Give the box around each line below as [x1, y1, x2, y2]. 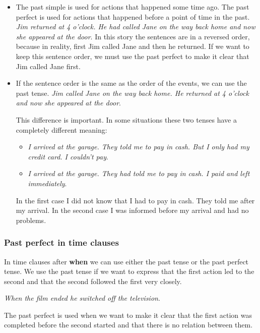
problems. [16, 214, 46, 225]
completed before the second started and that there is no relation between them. [4, 319, 253, 330]
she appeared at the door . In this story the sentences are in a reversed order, [16, 31, 250, 41]
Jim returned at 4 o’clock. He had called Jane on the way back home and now [16, 21, 255, 32]
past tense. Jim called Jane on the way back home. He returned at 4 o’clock [16, 87, 249, 98]
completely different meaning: [16, 124, 107, 135]
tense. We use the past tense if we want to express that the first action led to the [4, 266, 254, 276]
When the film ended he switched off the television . [4, 293, 160, 303]
